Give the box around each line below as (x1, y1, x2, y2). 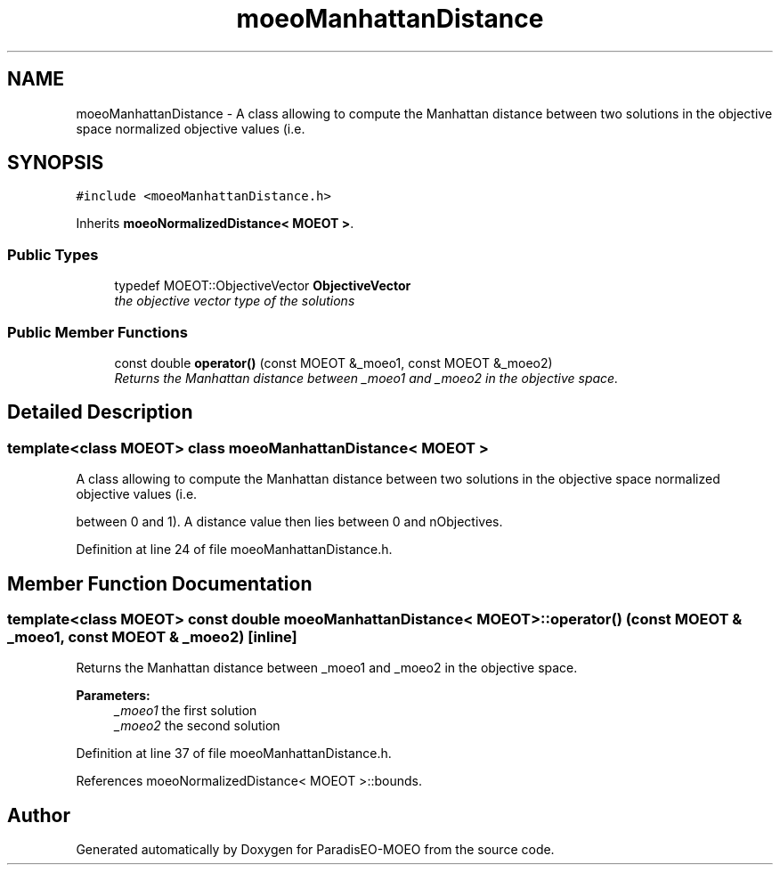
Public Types (7, 245, 99, 264)
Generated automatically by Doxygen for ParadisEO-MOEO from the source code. (76, 842, 555, 858)
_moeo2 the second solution (114, 718, 280, 734)
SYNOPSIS (7, 151, 104, 175)
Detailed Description (7, 401, 193, 424)
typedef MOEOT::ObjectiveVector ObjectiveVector (114, 278, 411, 294)
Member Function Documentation (7, 572, 313, 595)
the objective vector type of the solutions (114, 293, 355, 309)
